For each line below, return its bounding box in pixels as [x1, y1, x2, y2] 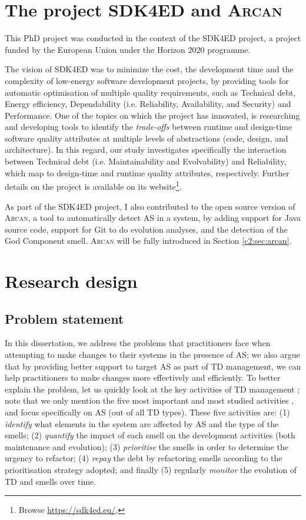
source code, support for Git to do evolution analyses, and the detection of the [5, 223, 288, 235]
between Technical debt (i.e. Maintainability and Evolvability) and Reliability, [5, 155, 287, 167]
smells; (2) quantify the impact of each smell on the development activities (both [5, 429, 295, 441]
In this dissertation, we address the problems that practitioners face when [5, 337, 271, 349]
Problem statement [5, 309, 124, 327]
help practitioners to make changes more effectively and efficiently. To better [5, 371, 281, 384]
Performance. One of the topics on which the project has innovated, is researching [5, 109, 300, 121]
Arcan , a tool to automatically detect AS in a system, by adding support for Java [5, 212, 301, 224]
